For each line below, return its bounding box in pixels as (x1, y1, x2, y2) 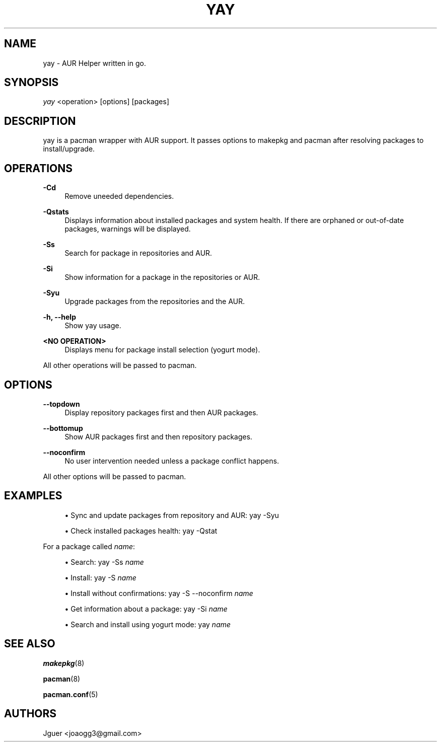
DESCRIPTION (4, 114, 76, 127)
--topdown (43, 399, 80, 408)
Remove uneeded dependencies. (64, 192, 174, 201)
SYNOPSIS (4, 76, 59, 89)
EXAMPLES (4, 489, 62, 502)
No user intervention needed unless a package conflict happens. (64, 456, 279, 465)
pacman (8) (43, 674, 81, 683)
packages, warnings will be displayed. (64, 225, 191, 234)
